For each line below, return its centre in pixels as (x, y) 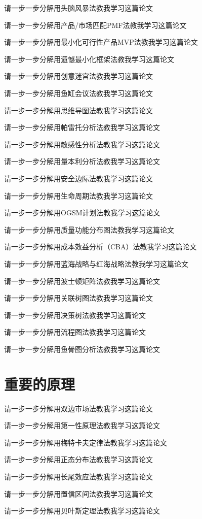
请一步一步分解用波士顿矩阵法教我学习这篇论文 (82, 281)
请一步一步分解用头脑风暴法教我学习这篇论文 (78, 8)
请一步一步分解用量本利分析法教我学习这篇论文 (82, 161)
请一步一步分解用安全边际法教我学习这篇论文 (78, 178)
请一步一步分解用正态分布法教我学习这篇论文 (78, 459)
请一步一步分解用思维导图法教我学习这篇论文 (78, 110)
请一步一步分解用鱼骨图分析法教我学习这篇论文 (82, 349)
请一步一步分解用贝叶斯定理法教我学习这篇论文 (82, 511)
